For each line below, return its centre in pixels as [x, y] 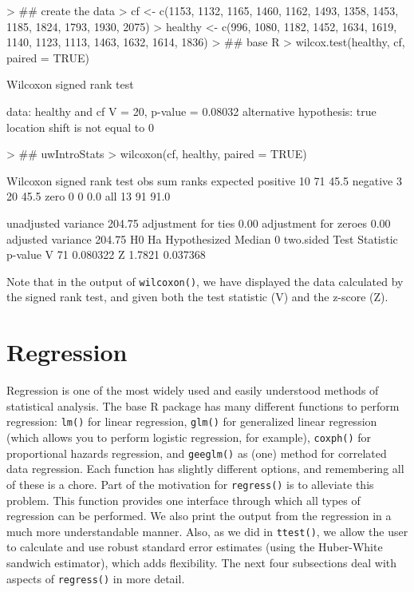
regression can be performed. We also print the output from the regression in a [199, 516]
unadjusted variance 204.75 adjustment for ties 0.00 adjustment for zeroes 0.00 [199, 222]
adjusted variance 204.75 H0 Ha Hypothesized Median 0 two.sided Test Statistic [202, 238]
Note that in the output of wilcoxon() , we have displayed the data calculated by [205, 281]
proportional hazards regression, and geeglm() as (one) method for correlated [197, 453]
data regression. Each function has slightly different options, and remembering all [205, 469]
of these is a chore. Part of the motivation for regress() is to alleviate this [190, 484]
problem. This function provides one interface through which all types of [183, 500]
